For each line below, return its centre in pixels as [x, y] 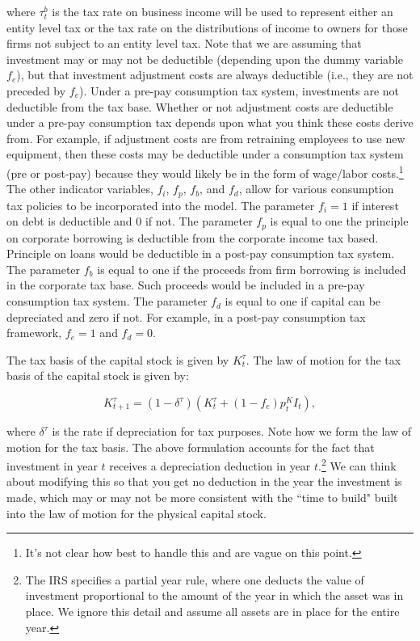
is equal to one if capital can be [303, 301]
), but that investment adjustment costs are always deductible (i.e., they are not [215, 75]
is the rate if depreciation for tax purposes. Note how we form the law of [231, 431]
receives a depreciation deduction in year [210, 465]
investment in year [52, 465]
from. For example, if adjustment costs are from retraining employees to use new [206, 138]
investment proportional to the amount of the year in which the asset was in [214, 595]
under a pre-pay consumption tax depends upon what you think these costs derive [210, 122]
